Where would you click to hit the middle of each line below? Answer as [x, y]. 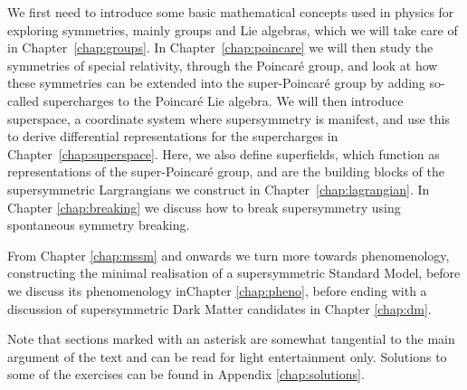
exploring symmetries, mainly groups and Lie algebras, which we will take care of [233, 29]
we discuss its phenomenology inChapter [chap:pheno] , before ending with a [217, 290]
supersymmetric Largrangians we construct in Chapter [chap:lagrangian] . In [219, 189]
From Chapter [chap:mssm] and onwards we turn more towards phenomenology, [229, 255]
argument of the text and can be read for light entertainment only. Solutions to [227, 356]
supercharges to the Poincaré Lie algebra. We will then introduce [223, 100]
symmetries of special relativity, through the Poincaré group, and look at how [223, 65]
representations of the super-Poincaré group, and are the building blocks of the [226, 171]
